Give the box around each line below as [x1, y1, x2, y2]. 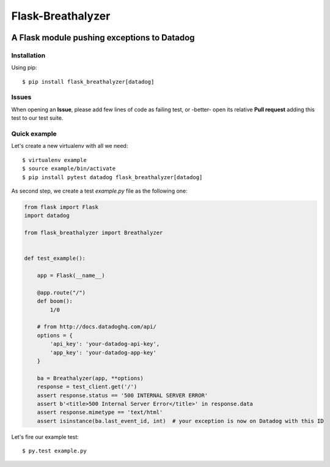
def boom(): [37, 298, 73, 305]
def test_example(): [24, 255, 86, 262]
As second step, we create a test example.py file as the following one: [11, 187, 188, 194]
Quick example [11, 130, 57, 138]
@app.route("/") [37, 289, 86, 296]
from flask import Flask [24, 204, 99, 210]
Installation [11, 51, 46, 59]
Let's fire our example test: [11, 433, 79, 440]
